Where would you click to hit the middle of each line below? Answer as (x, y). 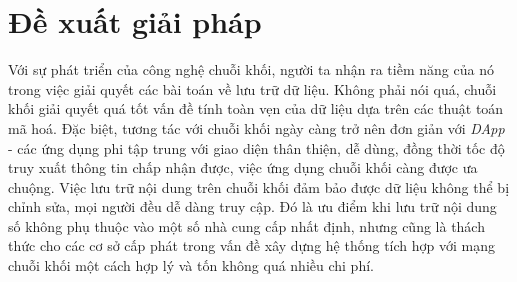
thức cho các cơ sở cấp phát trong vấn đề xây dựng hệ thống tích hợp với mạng (251, 245)
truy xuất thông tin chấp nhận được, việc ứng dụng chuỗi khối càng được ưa (243, 167)
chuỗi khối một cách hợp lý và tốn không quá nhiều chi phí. (191, 265)
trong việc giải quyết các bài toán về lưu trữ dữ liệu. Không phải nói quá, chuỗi (252, 88)
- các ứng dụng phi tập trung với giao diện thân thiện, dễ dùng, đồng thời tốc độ (256, 147)
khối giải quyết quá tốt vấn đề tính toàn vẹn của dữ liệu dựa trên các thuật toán (256, 108)
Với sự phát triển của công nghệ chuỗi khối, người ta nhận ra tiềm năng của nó (251, 69)
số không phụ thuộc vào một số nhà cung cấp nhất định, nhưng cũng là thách (246, 225)
